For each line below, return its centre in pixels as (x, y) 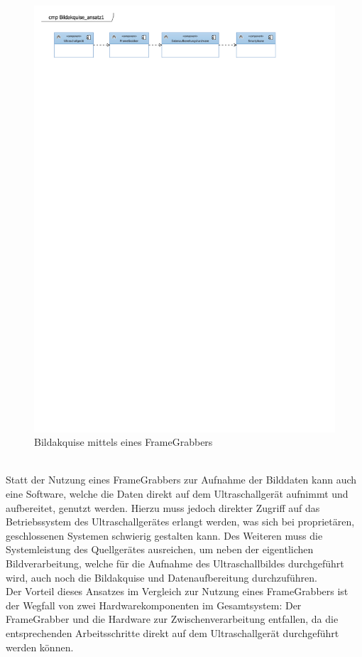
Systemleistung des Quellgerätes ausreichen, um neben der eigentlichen (160, 549)
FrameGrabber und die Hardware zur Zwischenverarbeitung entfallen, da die (172, 619)
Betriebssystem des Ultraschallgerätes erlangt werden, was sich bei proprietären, (180, 522)
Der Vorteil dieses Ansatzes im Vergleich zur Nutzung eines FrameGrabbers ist (177, 591)
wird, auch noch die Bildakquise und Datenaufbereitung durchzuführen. (161, 577)
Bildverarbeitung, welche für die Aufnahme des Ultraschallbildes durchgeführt (175, 563)
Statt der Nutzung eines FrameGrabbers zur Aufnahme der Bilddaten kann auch (181, 480)
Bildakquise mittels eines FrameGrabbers (124, 442)
